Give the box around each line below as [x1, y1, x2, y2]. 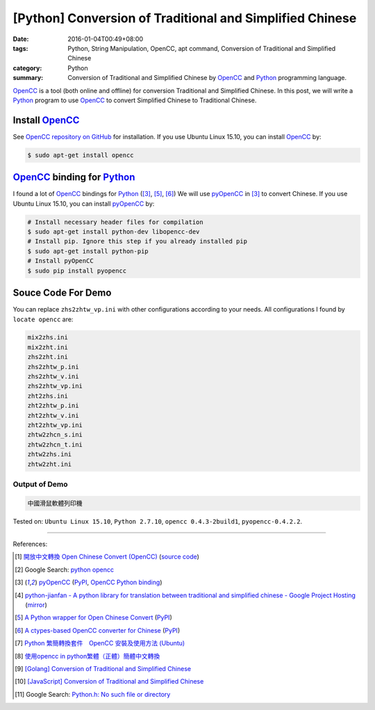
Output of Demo [12, 479, 69, 489]
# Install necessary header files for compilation [27, 218, 204, 226]
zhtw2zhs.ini [27, 451, 72, 458]
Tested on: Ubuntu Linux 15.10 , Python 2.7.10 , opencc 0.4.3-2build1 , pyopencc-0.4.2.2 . [12, 517, 302, 525]
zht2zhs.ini [27, 392, 69, 400]
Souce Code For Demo [12, 287, 112, 299]
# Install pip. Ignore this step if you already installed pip [27, 237, 248, 245]
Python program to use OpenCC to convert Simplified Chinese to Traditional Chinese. [12, 96, 257, 104]
